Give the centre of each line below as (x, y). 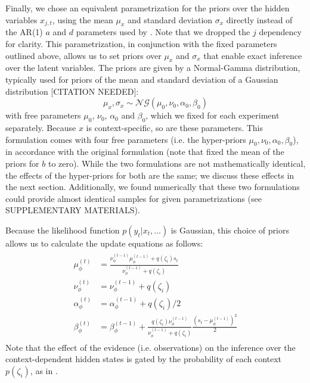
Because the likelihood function (63, 230)
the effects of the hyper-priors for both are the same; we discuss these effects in (150, 175)
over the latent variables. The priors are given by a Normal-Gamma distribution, (153, 68)
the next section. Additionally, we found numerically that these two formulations (153, 187)
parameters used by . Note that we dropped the (163, 32)
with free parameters (43, 115)
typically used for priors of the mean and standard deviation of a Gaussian (142, 79)
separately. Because (41, 127)
